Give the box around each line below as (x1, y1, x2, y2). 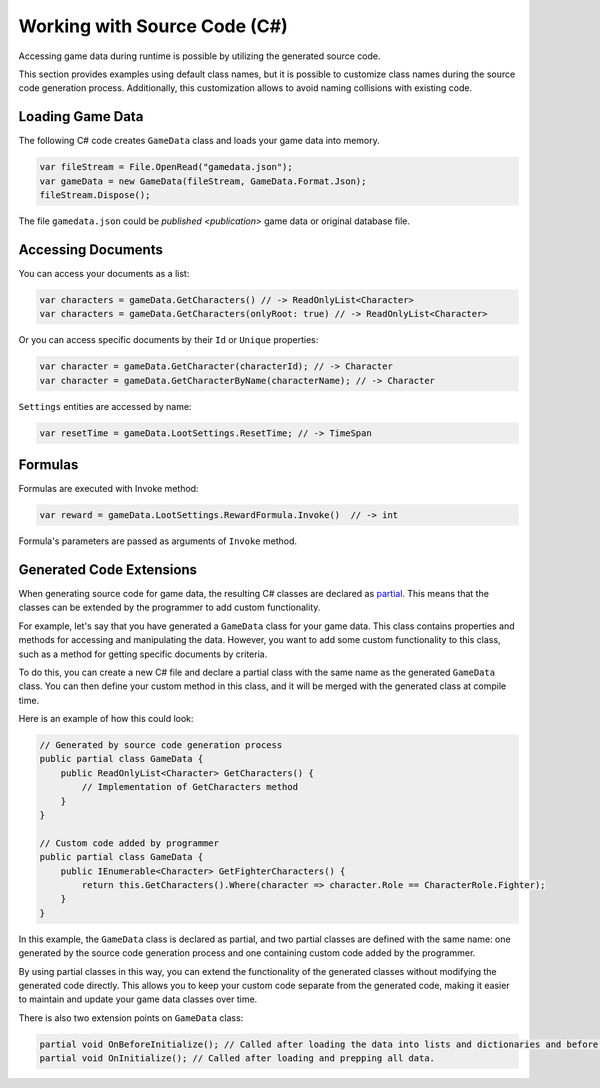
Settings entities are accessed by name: (18, 400, 192, 412)
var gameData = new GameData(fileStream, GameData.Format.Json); (39, 175, 367, 187)
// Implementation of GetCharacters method (81, 781, 299, 793)
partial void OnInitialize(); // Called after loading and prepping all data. (39, 1053, 435, 1064)
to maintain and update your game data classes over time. (18, 993, 258, 1005)
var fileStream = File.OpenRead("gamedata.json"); (39, 161, 294, 173)
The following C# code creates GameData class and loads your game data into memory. (18, 135, 380, 147)
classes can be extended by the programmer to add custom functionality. (18, 601, 321, 614)
